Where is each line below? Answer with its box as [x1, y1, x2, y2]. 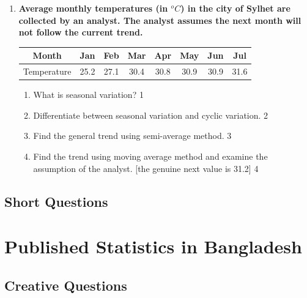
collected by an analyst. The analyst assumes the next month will [18, 13, 301, 26]
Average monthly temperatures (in [18, 2, 168, 14]
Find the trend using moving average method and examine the [33, 150, 268, 162]
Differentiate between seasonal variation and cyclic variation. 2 [33, 108, 268, 121]
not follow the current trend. [18, 26, 143, 39]
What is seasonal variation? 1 [33, 88, 144, 101]
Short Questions [4, 192, 108, 210]
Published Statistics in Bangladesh [4, 234, 302, 259]
